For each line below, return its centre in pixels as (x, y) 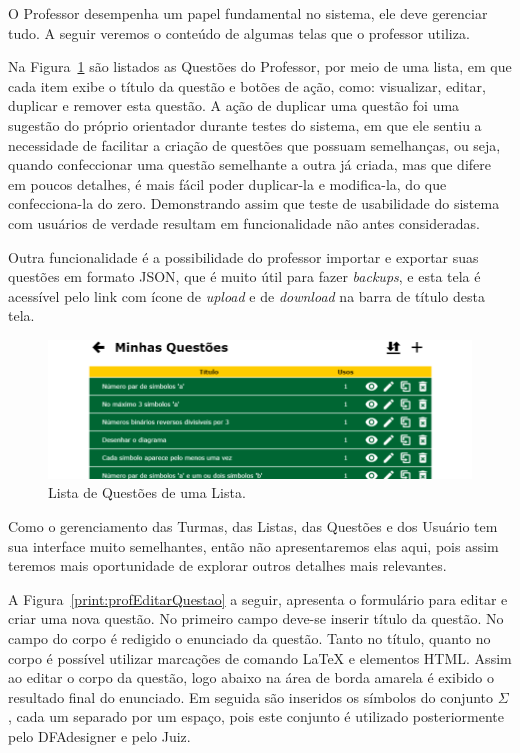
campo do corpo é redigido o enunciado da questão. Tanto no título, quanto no (249, 637)
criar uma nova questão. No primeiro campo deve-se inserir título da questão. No (256, 618)
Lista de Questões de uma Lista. (147, 492)
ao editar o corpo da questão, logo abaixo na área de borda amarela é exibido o (251, 677)
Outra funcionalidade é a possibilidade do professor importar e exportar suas (243, 256)
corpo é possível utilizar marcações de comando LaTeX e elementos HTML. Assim (260, 657)
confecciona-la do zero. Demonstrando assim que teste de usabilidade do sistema (254, 203)
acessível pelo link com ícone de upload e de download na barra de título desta (246, 295)
